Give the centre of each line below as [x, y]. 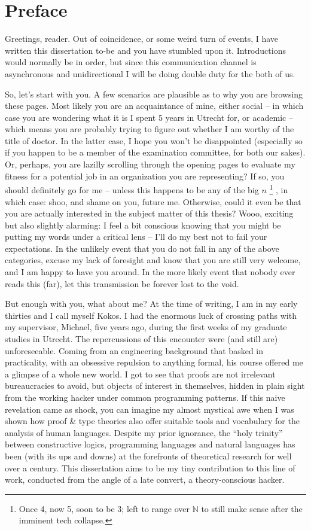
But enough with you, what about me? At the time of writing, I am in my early [151, 304]
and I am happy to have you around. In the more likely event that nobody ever [150, 272]
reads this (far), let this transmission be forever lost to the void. [122, 283]
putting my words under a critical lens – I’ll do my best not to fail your [136, 237]
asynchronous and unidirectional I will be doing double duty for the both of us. [150, 73]
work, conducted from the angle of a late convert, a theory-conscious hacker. [145, 479]
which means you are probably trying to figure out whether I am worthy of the [150, 129]
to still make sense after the [252, 508]
